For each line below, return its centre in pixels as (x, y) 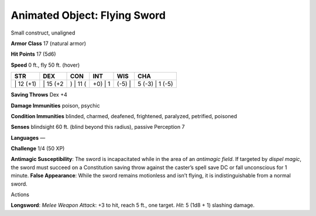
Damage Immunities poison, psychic (56, 105)
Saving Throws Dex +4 (39, 95)
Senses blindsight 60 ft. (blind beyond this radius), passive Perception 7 (98, 127)
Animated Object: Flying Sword (88, 15)
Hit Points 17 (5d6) (33, 54)
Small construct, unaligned (43, 33)
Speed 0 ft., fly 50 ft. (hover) (45, 65)
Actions (20, 195)
